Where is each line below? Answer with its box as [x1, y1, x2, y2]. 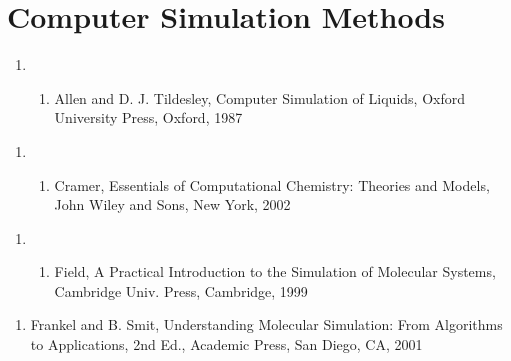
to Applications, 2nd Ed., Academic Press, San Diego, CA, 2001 [30, 334, 423, 355]
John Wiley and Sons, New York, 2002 [54, 194, 291, 215]
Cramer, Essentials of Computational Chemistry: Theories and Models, [54, 174, 490, 195]
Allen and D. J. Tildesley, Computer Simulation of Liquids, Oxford [54, 87, 465, 108]
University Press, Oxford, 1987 [54, 107, 243, 128]
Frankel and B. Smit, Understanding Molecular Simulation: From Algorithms [30, 314, 503, 335]
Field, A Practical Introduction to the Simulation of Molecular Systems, [54, 261, 496, 282]
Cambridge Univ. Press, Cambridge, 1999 [54, 280, 308, 301]
